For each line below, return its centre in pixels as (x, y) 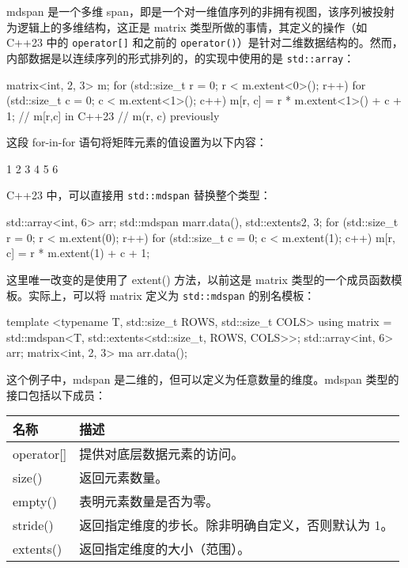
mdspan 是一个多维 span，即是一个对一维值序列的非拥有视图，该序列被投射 (200, 11)
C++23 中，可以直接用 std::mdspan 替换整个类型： (139, 195)
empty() (35, 501)
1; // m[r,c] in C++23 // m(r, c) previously (113, 115)
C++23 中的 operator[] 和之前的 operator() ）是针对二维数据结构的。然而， (205, 42)
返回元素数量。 (124, 478)
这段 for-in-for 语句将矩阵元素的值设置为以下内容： (137, 142)
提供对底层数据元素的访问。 (162, 454)
